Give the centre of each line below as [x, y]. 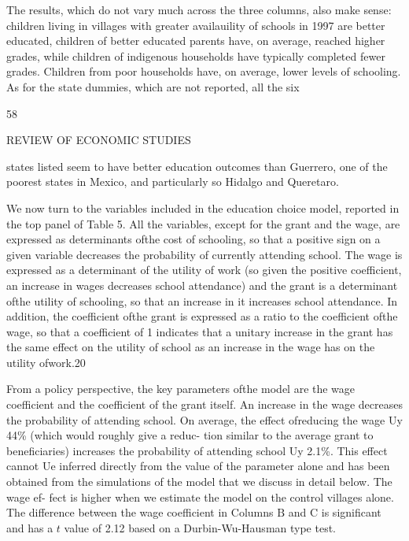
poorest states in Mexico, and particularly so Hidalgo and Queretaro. [173, 182]
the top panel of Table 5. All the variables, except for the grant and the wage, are [203, 223]
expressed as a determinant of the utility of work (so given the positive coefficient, [204, 270]
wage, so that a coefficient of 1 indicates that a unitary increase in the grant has [200, 331]
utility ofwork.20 [46, 362]
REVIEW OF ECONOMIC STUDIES [99, 140]
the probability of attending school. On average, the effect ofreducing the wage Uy [204, 419]
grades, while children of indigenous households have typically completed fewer [196, 56]
